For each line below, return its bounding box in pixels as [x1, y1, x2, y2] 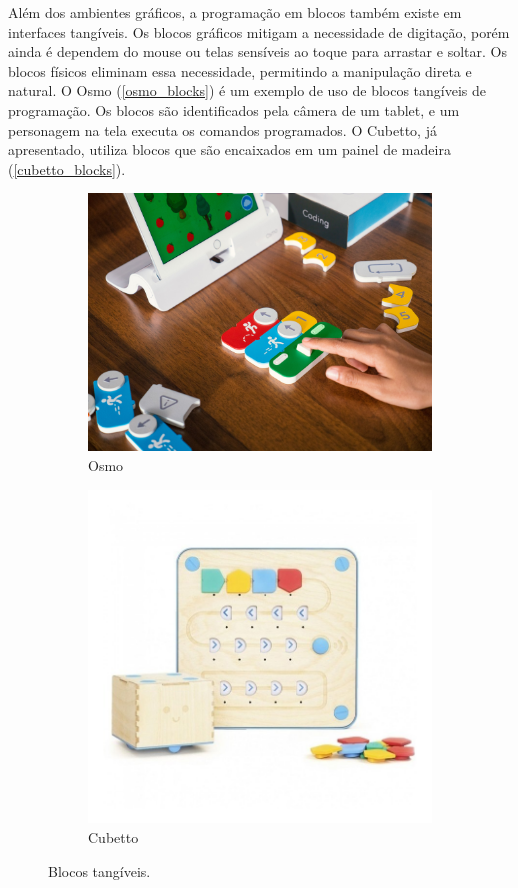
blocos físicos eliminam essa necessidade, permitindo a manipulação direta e [8, 60, 472, 81]
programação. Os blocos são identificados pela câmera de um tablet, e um [8, 99, 460, 120]
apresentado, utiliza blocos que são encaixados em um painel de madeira [8, 139, 451, 160]
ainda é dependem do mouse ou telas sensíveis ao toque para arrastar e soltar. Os [8, 41, 507, 62]
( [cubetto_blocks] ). [8, 158, 126, 179]
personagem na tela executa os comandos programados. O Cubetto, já [8, 119, 437, 140]
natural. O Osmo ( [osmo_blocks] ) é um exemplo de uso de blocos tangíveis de [8, 80, 487, 101]
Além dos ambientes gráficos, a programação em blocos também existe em [8, 2, 462, 22]
